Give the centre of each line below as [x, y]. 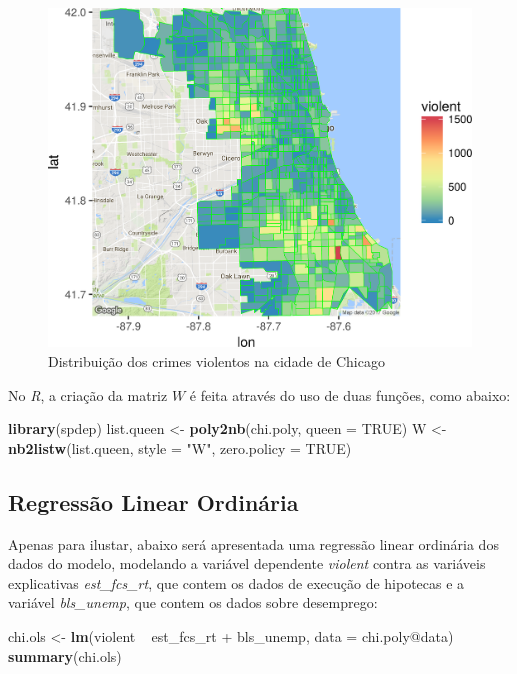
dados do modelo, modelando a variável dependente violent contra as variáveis [247, 563]
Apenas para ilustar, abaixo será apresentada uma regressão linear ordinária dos [253, 543]
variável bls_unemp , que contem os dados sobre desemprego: [193, 602]
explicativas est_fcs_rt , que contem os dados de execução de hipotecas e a [236, 582]
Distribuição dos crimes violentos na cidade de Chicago [216, 361]
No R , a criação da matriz [88, 394]
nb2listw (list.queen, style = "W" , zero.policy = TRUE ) [180, 447]
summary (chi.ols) [65, 655]
